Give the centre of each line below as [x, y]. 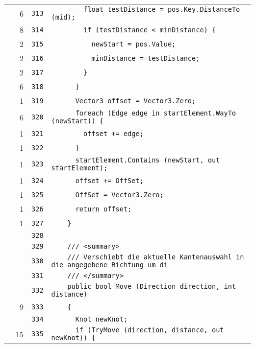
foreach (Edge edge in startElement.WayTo [156, 113]
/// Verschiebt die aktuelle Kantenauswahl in [156, 257]
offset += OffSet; [109, 180]
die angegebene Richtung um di [109, 265]
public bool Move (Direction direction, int [152, 286]
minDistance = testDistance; [146, 58]
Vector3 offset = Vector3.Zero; [136, 101]
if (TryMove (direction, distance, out [150, 330]
